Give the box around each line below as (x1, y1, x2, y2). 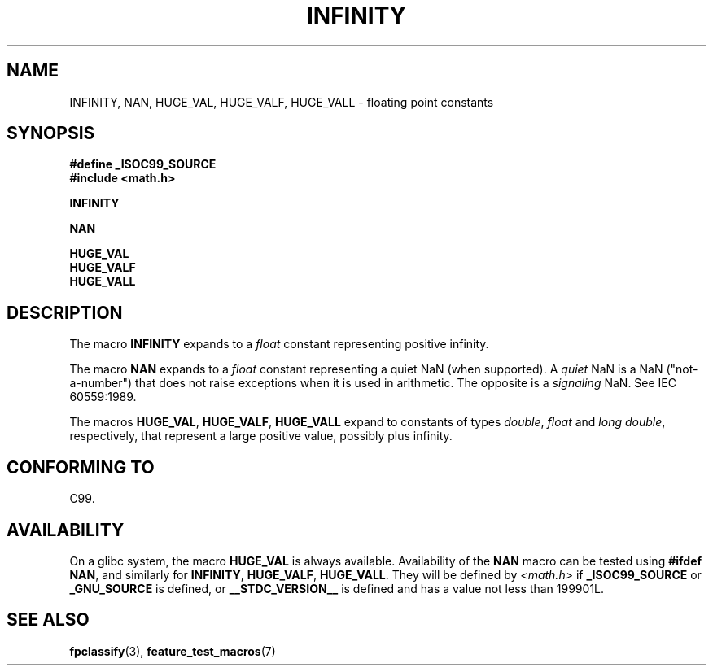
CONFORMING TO (7, 456, 155, 478)
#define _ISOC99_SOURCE (69, 157, 217, 172)
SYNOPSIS (7, 123, 95, 144)
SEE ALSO (7, 609, 90, 631)
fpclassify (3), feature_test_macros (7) (69, 644, 276, 658)
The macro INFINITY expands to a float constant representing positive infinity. (69, 337, 489, 351)
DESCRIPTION (7, 302, 123, 323)
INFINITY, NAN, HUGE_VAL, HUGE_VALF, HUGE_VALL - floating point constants (69, 94, 494, 109)
